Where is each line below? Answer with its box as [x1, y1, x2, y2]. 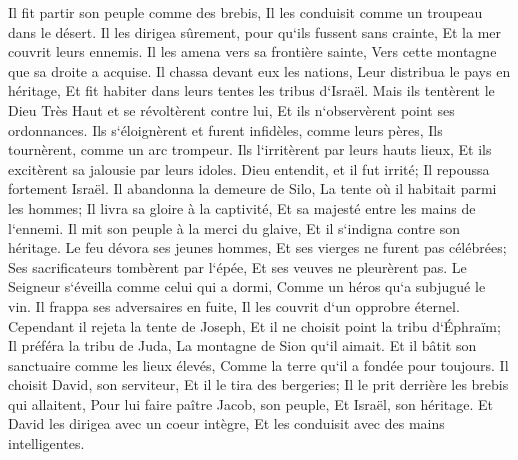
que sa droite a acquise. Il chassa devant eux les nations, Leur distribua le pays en [8, 60, 511, 81]
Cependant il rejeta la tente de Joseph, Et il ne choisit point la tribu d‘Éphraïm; [8, 315, 501, 336]
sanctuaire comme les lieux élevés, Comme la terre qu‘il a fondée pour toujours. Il [8, 354, 509, 375]
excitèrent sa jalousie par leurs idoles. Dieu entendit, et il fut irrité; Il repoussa [8, 158, 490, 179]
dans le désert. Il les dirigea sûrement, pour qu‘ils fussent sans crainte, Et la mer [8, 21, 502, 42]
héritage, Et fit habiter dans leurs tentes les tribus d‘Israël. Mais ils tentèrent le [8, 80, 495, 101]
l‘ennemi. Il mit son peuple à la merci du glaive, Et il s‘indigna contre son [8, 217, 461, 238]
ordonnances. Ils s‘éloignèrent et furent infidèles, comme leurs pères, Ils [8, 119, 443, 140]
